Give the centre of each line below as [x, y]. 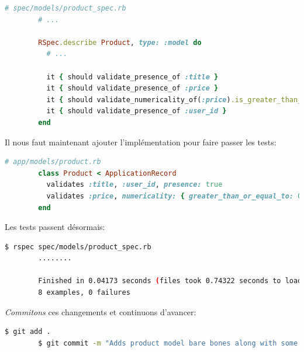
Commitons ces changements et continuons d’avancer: [101, 311]
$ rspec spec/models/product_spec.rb [78, 247]
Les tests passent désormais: [55, 227]
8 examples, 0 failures [84, 293]
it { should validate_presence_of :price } [132, 88]
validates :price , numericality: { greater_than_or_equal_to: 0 [174, 196]
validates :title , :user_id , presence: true [134, 185]
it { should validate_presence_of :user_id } [137, 111]
